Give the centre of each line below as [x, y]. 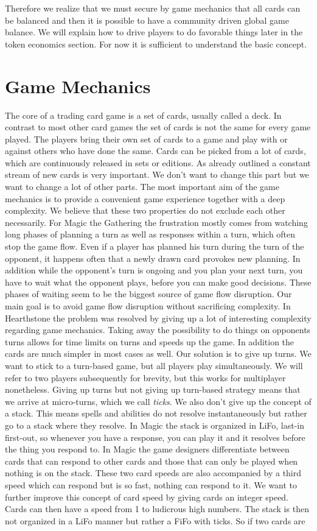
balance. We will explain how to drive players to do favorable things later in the [154, 32]
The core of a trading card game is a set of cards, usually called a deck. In [143, 115]
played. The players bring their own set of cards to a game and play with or [146, 139]
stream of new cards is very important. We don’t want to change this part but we [157, 174]
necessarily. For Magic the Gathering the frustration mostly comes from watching [156, 222]
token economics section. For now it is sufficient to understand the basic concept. [156, 44]
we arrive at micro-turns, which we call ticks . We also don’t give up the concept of [158, 401]
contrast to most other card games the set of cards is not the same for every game [158, 127]
